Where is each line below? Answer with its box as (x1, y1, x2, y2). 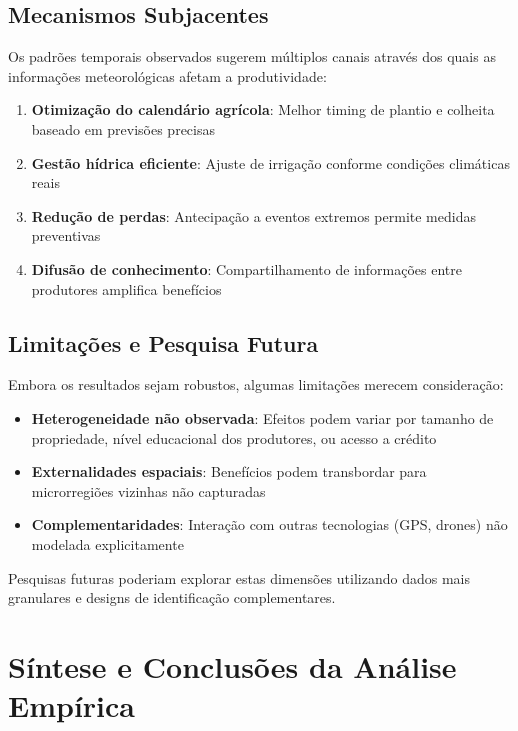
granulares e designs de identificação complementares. (8, 587, 336, 608)
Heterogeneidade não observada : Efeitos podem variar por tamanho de (31, 407, 494, 428)
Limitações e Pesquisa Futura (8, 327, 319, 358)
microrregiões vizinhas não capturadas (31, 480, 266, 501)
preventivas (31, 225, 101, 246)
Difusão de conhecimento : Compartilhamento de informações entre (31, 258, 462, 279)
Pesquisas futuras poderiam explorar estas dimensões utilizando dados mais (8, 567, 470, 588)
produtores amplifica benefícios (31, 278, 222, 299)
